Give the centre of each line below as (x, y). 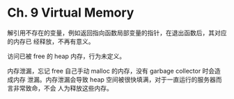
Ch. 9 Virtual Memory (71, 13)
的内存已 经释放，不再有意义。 (51, 41)
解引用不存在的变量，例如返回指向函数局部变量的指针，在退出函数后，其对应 (117, 33)
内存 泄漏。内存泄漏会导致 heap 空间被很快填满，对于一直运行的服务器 (114, 79)
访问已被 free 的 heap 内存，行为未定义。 (67, 56)
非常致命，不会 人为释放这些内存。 (63, 88)
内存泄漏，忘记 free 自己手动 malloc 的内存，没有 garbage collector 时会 (111, 71)
